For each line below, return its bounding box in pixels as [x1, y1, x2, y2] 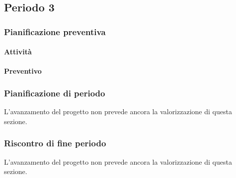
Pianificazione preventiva [4, 25, 106, 38]
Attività [4, 46, 32, 57]
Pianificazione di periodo [4, 87, 105, 99]
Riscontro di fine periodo [4, 137, 106, 149]
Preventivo [4, 66, 42, 76]
